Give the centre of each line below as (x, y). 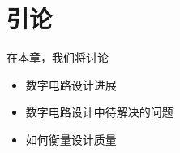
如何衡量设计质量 (71, 139)
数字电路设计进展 (71, 84)
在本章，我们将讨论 (58, 57)
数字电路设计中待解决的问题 (99, 112)
